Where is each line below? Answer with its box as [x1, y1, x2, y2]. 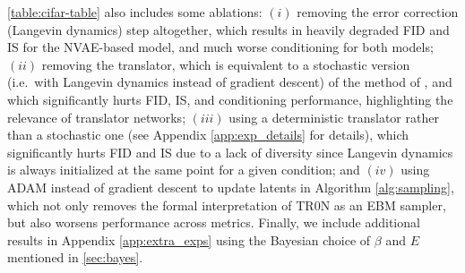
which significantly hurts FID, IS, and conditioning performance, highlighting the [7, 90, 453, 108]
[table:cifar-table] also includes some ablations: [7, 3, 263, 21]
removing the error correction [297, 3, 459, 21]
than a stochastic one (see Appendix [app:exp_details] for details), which [7, 125, 409, 144]
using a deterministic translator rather [228, 107, 439, 126]
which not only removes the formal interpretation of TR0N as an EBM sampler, [7, 195, 446, 214]
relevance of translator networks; [7, 107, 186, 126]
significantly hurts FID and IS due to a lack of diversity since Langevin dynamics [7, 142, 453, 161]
